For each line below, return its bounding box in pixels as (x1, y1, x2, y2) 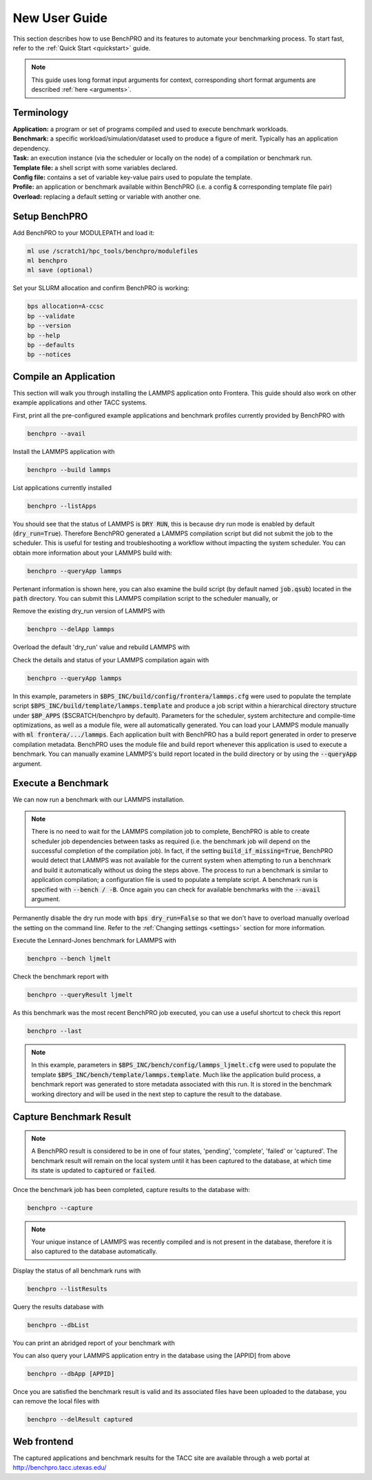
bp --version (27, 322, 72, 330)
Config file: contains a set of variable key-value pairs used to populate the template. (12, 173, 253, 181)
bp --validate (27, 312, 75, 320)
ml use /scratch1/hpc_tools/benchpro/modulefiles (27, 247, 198, 255)
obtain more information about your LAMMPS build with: (12, 548, 172, 557)
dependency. (12, 144, 50, 152)
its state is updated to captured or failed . (31, 1166, 156, 1175)
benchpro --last (27, 1027, 83, 1035)
